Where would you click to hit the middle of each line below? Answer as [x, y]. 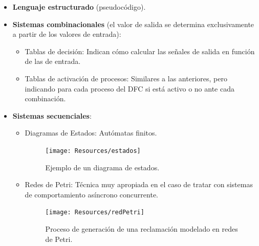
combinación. [45, 98]
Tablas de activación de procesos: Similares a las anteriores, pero [126, 78]
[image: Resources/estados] [93, 151]
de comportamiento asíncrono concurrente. [91, 194]
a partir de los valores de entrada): [67, 34]
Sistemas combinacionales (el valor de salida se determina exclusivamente [133, 24]
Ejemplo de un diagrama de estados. [102, 167]
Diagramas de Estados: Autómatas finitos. [91, 133]
